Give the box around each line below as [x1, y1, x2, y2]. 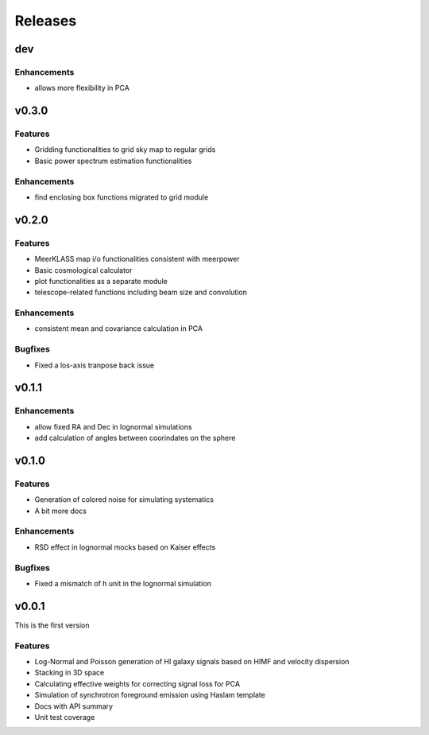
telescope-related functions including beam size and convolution [34, 287, 248, 297]
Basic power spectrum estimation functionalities [34, 156, 192, 165]
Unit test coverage [34, 712, 95, 721]
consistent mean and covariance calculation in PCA [34, 324, 203, 333]
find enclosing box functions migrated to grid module [34, 192, 209, 202]
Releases [14, 12, 77, 29]
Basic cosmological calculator [34, 265, 133, 274]
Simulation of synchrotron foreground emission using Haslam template [34, 690, 266, 700]
